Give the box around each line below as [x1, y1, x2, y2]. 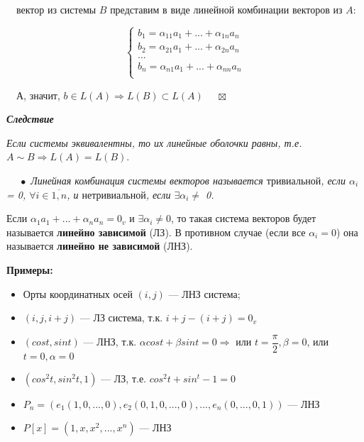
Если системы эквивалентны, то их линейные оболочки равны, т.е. [6, 135, 302, 150]
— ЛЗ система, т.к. [79, 310, 163, 325]
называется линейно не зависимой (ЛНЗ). [6, 238, 193, 253]
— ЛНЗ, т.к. [83, 334, 137, 349]
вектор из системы [16, 2, 96, 16]
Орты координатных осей [23, 286, 133, 301]
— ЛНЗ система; [168, 286, 241, 301]
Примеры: [6, 262, 53, 277]
